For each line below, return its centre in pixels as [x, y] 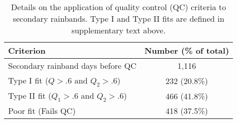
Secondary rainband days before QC [72, 66]
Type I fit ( [28, 80]
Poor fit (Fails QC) [42, 111]
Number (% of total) [187, 50]
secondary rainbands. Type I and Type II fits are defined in [118, 18]
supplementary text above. [118, 30]
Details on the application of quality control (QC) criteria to [118, 7]
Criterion [27, 50]
